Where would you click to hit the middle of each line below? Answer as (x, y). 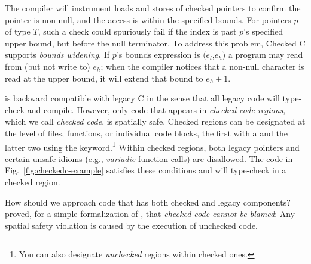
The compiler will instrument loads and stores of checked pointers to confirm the (153, 8)
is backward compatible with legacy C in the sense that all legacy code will (142, 98)
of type (18, 31)
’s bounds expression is (158, 55)
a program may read (266, 55)
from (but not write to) (48, 66)
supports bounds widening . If (57, 55)
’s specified (263, 31)
